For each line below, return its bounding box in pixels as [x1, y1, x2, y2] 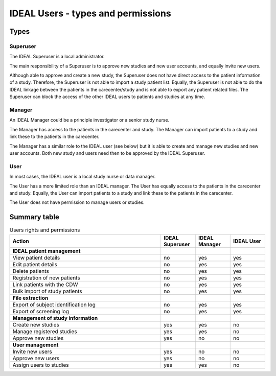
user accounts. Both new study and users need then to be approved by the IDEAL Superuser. [9, 150, 205, 156]
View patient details [12, 254, 60, 261]
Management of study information [12, 314, 98, 321]
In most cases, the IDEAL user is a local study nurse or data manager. [9, 174, 156, 180]
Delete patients [12, 267, 50, 274]
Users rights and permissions [9, 226, 80, 233]
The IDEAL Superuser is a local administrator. [9, 54, 105, 60]
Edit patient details [12, 261, 57, 268]
